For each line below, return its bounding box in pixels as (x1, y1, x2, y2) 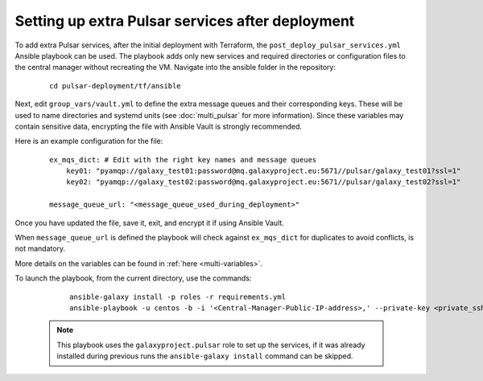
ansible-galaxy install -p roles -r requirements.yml (69, 292, 286, 301)
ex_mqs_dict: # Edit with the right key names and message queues (49, 155, 317, 164)
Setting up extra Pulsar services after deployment (14, 12, 355, 30)
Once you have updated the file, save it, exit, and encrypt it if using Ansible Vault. (14, 218, 285, 227)
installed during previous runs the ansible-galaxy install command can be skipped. (56, 351, 353, 361)
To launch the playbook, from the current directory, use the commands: (14, 273, 252, 283)
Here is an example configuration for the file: (14, 137, 163, 146)
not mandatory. (14, 244, 66, 253)
